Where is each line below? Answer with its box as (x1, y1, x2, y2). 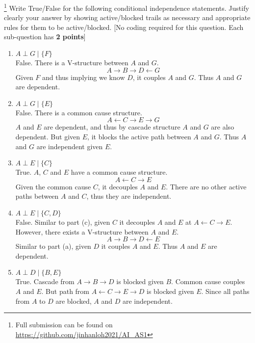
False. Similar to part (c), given (15, 216, 110, 227)
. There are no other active (166, 181, 247, 191)
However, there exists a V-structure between (15, 226, 149, 237)
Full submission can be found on (15, 319, 113, 330)
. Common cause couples (171, 276, 245, 287)
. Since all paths (201, 286, 250, 296)
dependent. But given (15, 132, 80, 141)
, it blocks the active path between (87, 132, 191, 141)
